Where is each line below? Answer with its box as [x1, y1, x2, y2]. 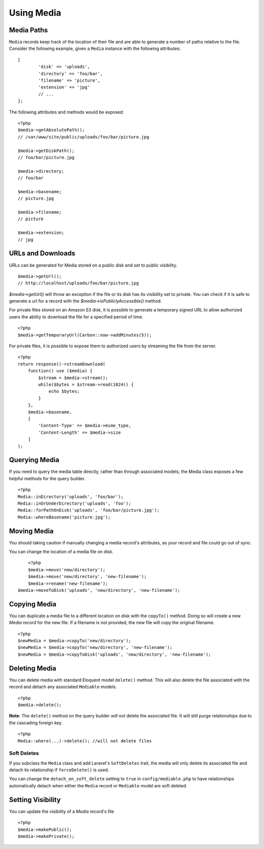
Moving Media [9, 527, 54, 535]
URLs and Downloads [9, 249, 75, 258]
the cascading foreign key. [9, 719, 63, 726]
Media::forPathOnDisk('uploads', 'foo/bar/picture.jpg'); [18, 508, 160, 513]
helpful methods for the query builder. [9, 475, 86, 481]
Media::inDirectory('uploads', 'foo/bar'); [18, 494, 124, 499]
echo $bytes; [48, 389, 80, 394]
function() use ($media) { [27, 368, 93, 374]
